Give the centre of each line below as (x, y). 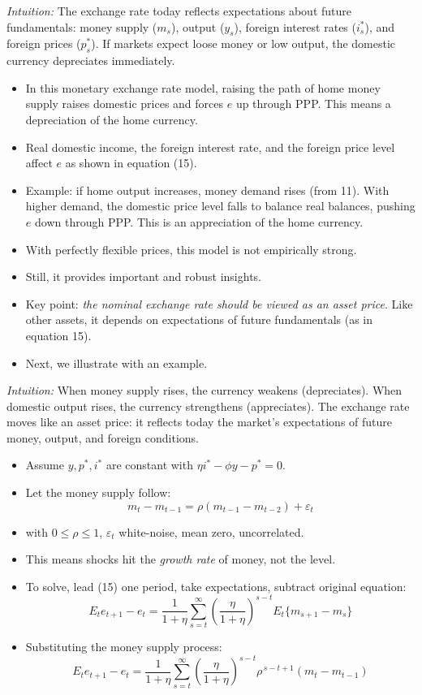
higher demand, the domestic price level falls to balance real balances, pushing (220, 206)
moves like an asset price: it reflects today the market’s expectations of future (200, 422)
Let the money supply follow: (98, 492)
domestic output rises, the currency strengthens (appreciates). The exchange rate (208, 406)
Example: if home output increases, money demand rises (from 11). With (207, 190)
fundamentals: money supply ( (82, 26)
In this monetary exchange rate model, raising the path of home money (203, 87)
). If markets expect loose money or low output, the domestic (243, 43)
